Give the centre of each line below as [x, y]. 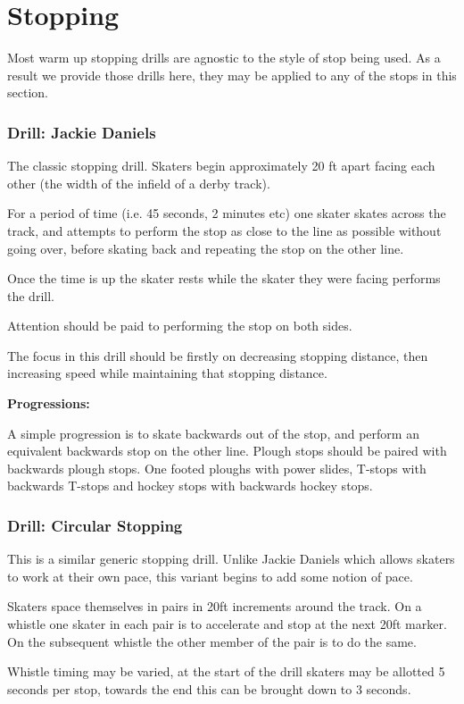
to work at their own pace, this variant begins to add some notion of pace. [210, 576]
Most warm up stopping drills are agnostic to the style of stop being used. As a [224, 58]
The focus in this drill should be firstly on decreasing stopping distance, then [218, 355]
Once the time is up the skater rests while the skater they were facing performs [224, 278]
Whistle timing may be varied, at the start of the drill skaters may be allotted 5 [226, 671]
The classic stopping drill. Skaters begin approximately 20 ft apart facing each [221, 166]
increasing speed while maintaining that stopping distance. [167, 373]
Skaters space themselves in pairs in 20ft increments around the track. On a [215, 606]
